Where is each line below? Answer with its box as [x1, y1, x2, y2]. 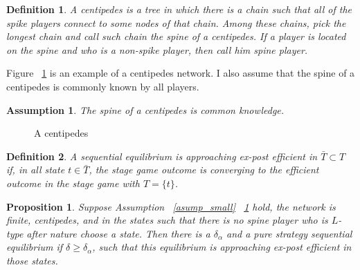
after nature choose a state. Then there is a [26, 226, 210, 240]
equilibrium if [6, 240, 63, 254]
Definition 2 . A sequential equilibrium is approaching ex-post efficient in [6, 148, 318, 163]
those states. [6, 253, 58, 267]
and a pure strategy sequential [226, 226, 352, 240]
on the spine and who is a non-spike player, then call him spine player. [6, 42, 308, 57]
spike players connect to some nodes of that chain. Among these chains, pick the [6, 15, 346, 30]
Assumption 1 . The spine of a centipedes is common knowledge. [6, 102, 285, 117]
